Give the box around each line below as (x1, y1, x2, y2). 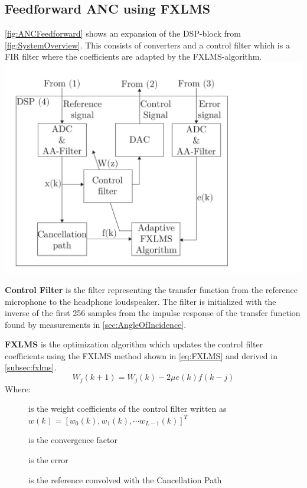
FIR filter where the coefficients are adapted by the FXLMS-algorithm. (5, 50, 262, 63)
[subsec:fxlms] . (5, 361, 57, 373)
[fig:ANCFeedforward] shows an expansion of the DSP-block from (5, 27, 241, 40)
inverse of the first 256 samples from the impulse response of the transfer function (5, 307, 301, 319)
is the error (28, 453, 68, 466)
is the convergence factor (28, 434, 118, 446)
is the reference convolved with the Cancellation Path (28, 473, 222, 486)
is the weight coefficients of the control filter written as (28, 402, 227, 415)
